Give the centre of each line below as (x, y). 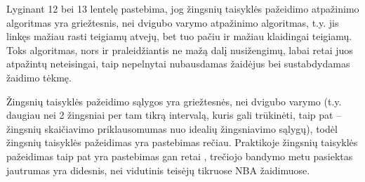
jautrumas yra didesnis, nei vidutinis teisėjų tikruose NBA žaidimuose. (158, 170)
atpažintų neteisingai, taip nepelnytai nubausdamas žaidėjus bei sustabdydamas (178, 64)
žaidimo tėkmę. (39, 77)
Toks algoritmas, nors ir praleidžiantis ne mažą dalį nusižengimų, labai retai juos (180, 50)
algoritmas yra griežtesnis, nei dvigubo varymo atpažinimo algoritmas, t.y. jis (173, 22)
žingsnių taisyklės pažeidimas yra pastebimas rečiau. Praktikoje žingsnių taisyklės (182, 142)
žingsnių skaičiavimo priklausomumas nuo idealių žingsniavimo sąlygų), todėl (172, 128)
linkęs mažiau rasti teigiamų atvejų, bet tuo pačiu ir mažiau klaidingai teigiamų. (179, 36)
